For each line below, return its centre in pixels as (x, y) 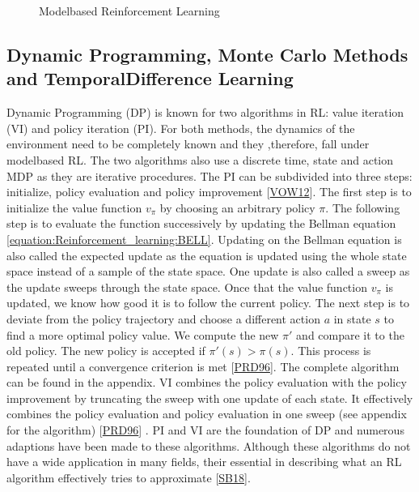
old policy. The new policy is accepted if (106, 351)
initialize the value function (74, 207)
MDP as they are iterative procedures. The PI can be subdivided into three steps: (209, 175)
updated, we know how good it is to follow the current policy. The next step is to (208, 303)
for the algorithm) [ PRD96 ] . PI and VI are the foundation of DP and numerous (205, 430)
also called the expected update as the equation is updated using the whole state (207, 255)
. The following (363, 207)
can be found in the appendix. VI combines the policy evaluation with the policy (207, 382)
